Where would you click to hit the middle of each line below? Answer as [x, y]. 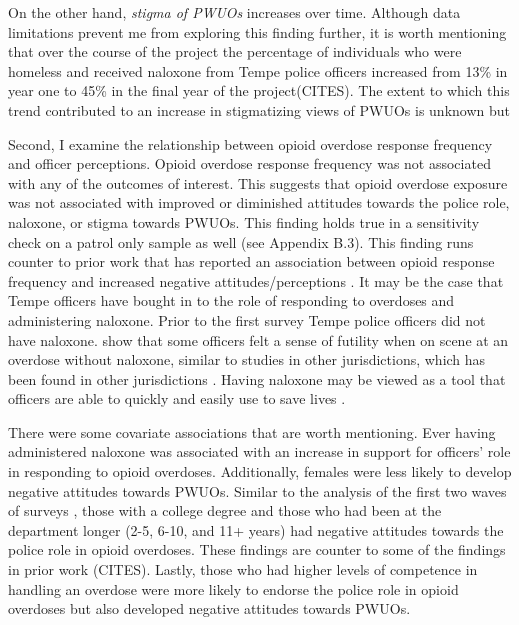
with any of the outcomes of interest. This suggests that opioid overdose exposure [258, 182]
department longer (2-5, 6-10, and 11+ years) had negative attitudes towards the [256, 529]
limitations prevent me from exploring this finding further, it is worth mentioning [257, 31]
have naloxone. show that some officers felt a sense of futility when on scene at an [258, 339]
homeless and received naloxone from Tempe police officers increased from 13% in [258, 70]
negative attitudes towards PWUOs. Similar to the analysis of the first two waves [257, 490]
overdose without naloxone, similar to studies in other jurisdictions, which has [247, 359]
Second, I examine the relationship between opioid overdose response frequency [250, 143]
